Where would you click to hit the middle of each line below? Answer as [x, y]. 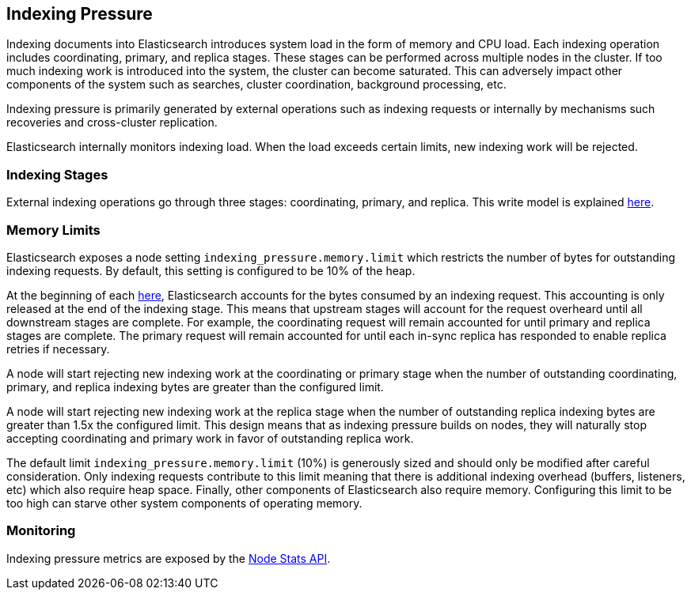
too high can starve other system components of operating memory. [184, 503]
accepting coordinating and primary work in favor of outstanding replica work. [210, 438]
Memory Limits [53, 230]
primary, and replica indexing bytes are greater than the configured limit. [195, 387]
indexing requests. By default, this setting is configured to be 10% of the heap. [211, 270]
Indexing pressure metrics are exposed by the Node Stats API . [169, 558]
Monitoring [41, 531]
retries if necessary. [58, 349]
